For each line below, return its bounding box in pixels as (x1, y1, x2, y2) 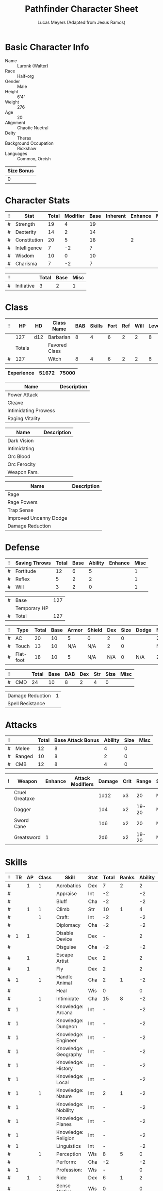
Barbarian (48, 334, 71, 340)
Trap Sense (7, 507, 34, 513)
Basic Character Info (5, 41, 90, 52)
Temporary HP (15, 605, 49, 612)
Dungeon (56, 1023, 78, 1030)
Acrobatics (56, 883, 81, 889)
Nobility (56, 1107, 74, 1114)
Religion (56, 1135, 75, 1142)
